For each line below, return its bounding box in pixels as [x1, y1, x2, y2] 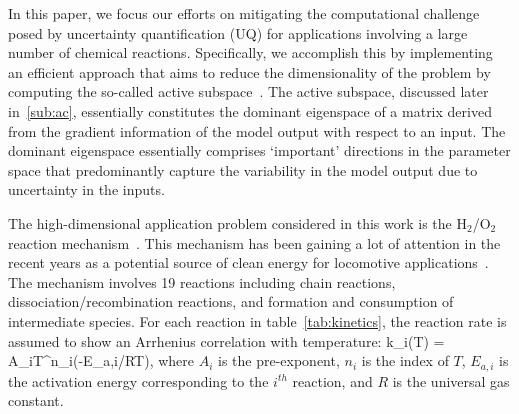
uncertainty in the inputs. [8, 179, 165, 200]
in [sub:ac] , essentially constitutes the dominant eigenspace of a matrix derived [8, 100, 492, 121]
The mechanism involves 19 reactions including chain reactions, [8, 271, 396, 292]
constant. [8, 390, 64, 411]
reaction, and [292, 370, 373, 391]
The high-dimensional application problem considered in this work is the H [8, 212, 467, 233]
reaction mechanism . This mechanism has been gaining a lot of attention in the [8, 232, 501, 253]
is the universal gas [392, 370, 510, 391]
